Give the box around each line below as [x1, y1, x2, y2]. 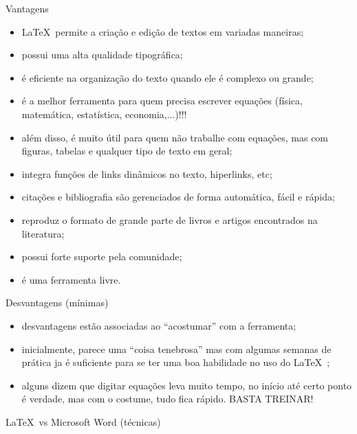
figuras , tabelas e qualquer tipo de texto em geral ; [21, 144, 232, 158]
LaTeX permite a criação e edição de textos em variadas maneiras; [21, 24, 304, 38]
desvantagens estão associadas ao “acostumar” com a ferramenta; [21, 318, 296, 332]
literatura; [21, 226, 65, 240]
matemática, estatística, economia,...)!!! [21, 106, 187, 121]
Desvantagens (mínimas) [6, 295, 109, 310]
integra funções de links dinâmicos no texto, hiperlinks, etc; [21, 166, 272, 181]
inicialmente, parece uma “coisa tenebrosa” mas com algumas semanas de [21, 341, 332, 356]
